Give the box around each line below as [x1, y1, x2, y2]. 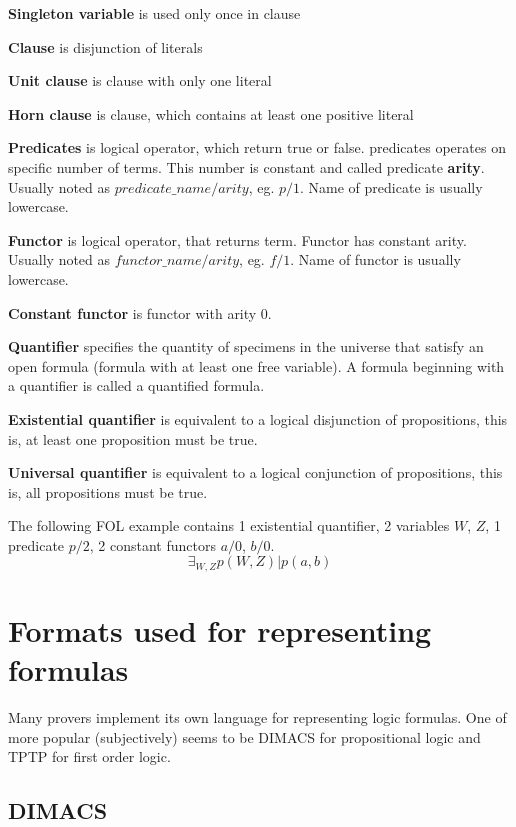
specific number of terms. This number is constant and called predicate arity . [8, 156, 485, 177]
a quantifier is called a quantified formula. [8, 375, 265, 396]
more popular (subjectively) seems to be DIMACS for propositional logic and [8, 726, 481, 747]
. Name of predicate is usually [300, 176, 483, 197]
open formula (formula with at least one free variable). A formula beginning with [8, 355, 505, 376]
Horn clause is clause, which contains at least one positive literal [8, 103, 414, 124]
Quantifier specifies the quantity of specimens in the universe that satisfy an [8, 336, 484, 357]
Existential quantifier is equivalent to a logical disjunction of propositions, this [8, 408, 508, 429]
